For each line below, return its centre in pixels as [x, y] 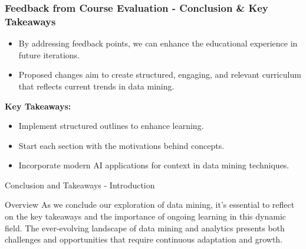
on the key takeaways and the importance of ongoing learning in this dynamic [146, 216]
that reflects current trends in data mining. [96, 86]
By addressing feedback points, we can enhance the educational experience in [158, 43]
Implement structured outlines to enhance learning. [111, 126]
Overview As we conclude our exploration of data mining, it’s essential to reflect [150, 205]
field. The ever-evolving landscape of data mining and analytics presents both [145, 228]
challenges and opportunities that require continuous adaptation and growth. [144, 239]
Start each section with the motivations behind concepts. [121, 145]
